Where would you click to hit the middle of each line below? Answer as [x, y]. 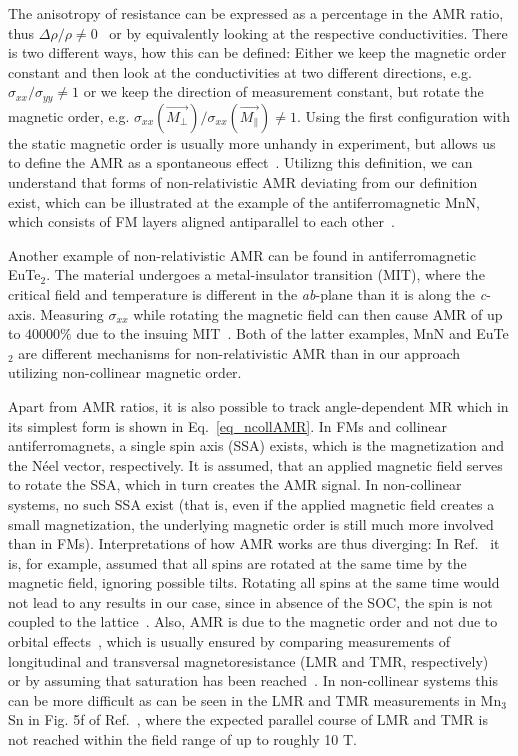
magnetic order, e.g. [69, 115]
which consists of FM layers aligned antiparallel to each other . [201, 221]
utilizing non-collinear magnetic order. [125, 372]
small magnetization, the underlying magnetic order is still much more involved [251, 523]
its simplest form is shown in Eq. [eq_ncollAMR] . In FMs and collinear [228, 425]
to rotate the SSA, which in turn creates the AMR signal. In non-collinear [235, 484]
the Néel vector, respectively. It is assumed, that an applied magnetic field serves [255, 464]
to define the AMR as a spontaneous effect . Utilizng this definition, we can [240, 162]
